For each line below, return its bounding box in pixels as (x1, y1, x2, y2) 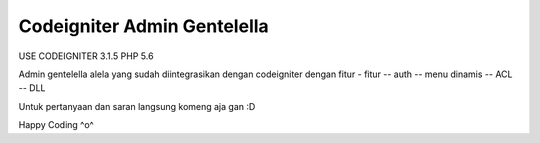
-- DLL (18, 82, 46, 94)
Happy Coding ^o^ (18, 119, 94, 131)
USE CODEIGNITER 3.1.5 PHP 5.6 (18, 50, 154, 62)
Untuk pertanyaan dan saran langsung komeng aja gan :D (18, 100, 256, 112)
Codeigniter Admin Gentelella (18, 15, 269, 37)
